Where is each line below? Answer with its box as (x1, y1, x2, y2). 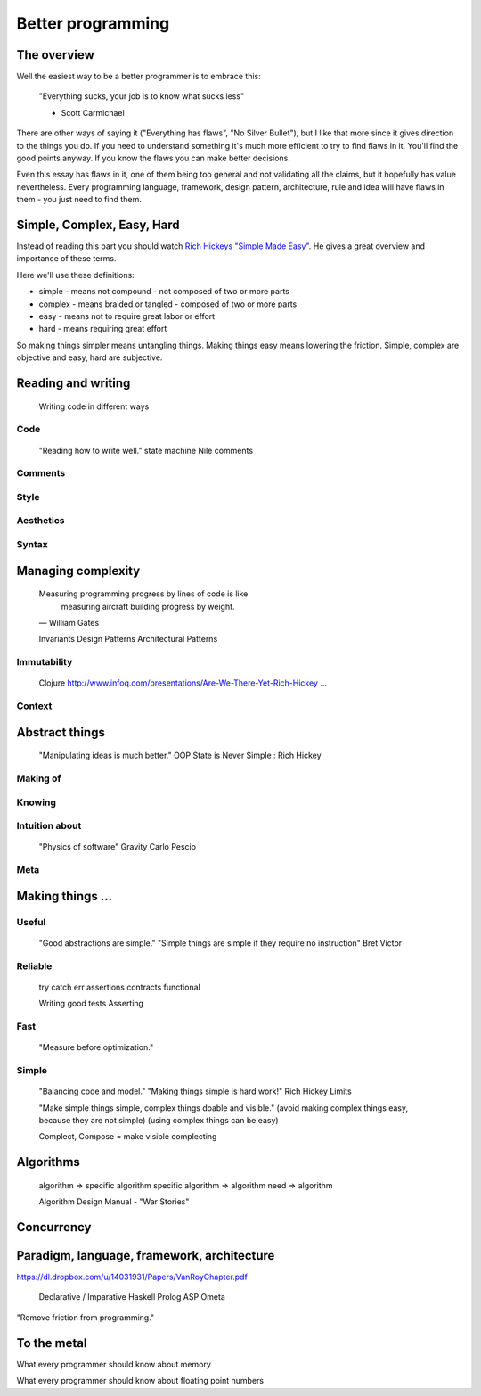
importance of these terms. (16, 253, 117, 264)
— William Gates (38, 618, 100, 628)
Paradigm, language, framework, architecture (16, 1248, 275, 1263)
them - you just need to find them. (16, 194, 142, 205)
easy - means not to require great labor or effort (38, 311, 216, 322)
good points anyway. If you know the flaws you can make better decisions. (16, 152, 291, 164)
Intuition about (16, 820, 82, 833)
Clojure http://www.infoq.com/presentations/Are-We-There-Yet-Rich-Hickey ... (38, 677, 327, 688)
